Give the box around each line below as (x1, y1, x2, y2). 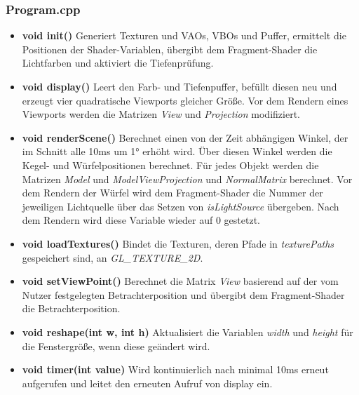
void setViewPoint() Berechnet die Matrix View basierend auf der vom (22, 274, 339, 288)
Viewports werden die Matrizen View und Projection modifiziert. (22, 107, 300, 121)
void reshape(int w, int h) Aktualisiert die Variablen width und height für (22, 324, 353, 339)
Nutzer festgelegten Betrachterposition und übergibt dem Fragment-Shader (22, 287, 345, 302)
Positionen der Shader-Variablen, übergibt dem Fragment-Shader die (22, 41, 318, 56)
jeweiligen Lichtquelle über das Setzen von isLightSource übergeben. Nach (22, 199, 339, 213)
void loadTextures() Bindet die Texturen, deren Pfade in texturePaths (22, 236, 334, 250)
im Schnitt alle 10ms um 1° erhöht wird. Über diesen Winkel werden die (22, 144, 332, 159)
